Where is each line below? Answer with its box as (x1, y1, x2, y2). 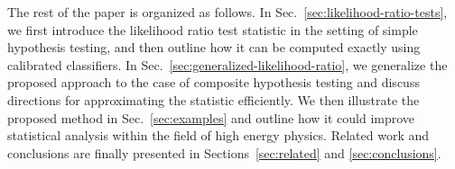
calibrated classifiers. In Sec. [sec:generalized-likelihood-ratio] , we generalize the (7, 55, 448, 74)
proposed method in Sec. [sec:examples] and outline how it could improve (7, 108, 415, 127)
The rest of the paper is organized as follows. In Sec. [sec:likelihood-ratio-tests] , (7, 3, 448, 21)
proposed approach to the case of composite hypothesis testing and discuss (7, 73, 420, 92)
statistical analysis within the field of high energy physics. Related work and (7, 126, 430, 145)
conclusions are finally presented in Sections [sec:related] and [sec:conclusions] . (7, 143, 441, 162)
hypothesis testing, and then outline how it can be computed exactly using (7, 38, 421, 57)
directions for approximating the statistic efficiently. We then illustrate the (7, 90, 420, 109)
